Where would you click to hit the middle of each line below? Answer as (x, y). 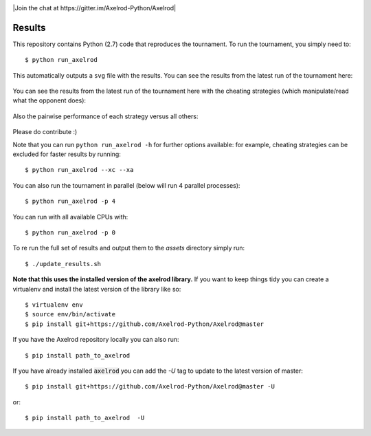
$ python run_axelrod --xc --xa (79, 170)
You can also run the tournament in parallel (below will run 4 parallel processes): (126, 185)
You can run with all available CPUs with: (70, 217)
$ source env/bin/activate (70, 314)
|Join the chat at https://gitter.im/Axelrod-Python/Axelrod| (94, 8)
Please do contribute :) (45, 132)
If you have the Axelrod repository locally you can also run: (96, 340)
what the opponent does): (49, 100)
